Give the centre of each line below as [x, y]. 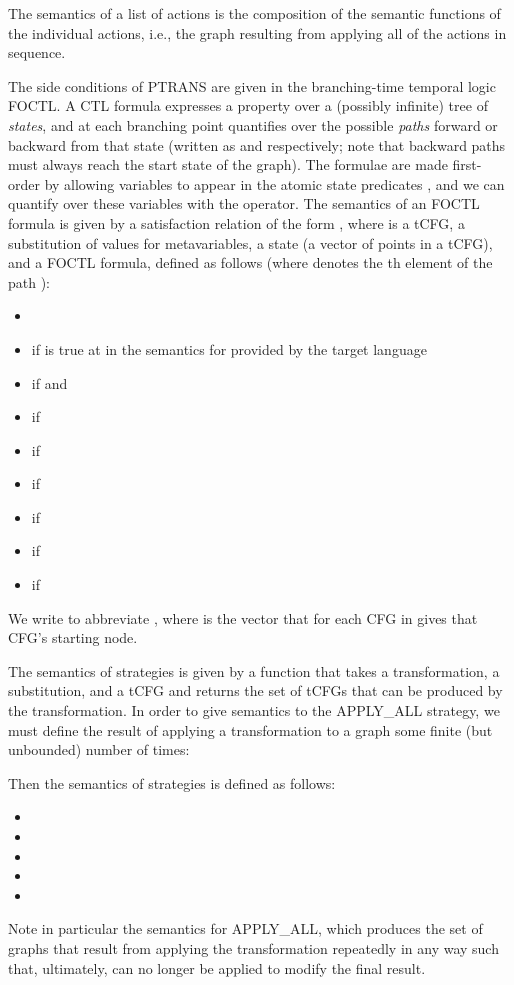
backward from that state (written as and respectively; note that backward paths [257, 144]
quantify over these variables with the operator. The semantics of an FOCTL [244, 203]
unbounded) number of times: [99, 749]
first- [467, 164]
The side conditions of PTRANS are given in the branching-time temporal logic [252, 85]
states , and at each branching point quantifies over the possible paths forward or [253, 124]
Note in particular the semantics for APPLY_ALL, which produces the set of [245, 928]
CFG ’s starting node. [73, 637]
